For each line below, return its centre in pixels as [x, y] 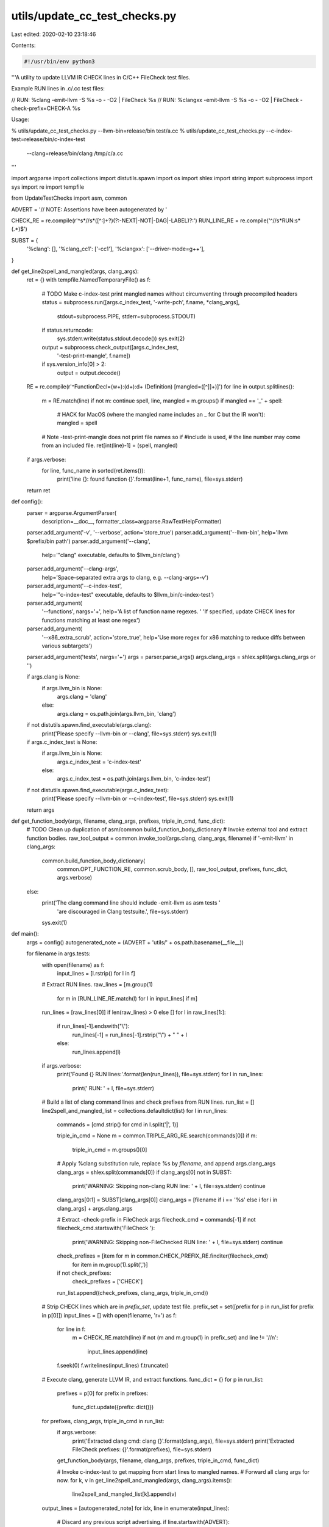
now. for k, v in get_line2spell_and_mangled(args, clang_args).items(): [144, 1481]
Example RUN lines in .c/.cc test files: [58, 89]
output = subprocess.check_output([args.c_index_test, [110, 347]
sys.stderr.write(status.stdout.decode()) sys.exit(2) [121, 338]
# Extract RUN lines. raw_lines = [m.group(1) [97, 985]
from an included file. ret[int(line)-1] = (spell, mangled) [110, 445]
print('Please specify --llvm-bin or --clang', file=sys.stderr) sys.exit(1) [129, 734]
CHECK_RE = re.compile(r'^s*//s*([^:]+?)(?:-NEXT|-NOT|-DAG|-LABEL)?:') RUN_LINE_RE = [125, 220]
